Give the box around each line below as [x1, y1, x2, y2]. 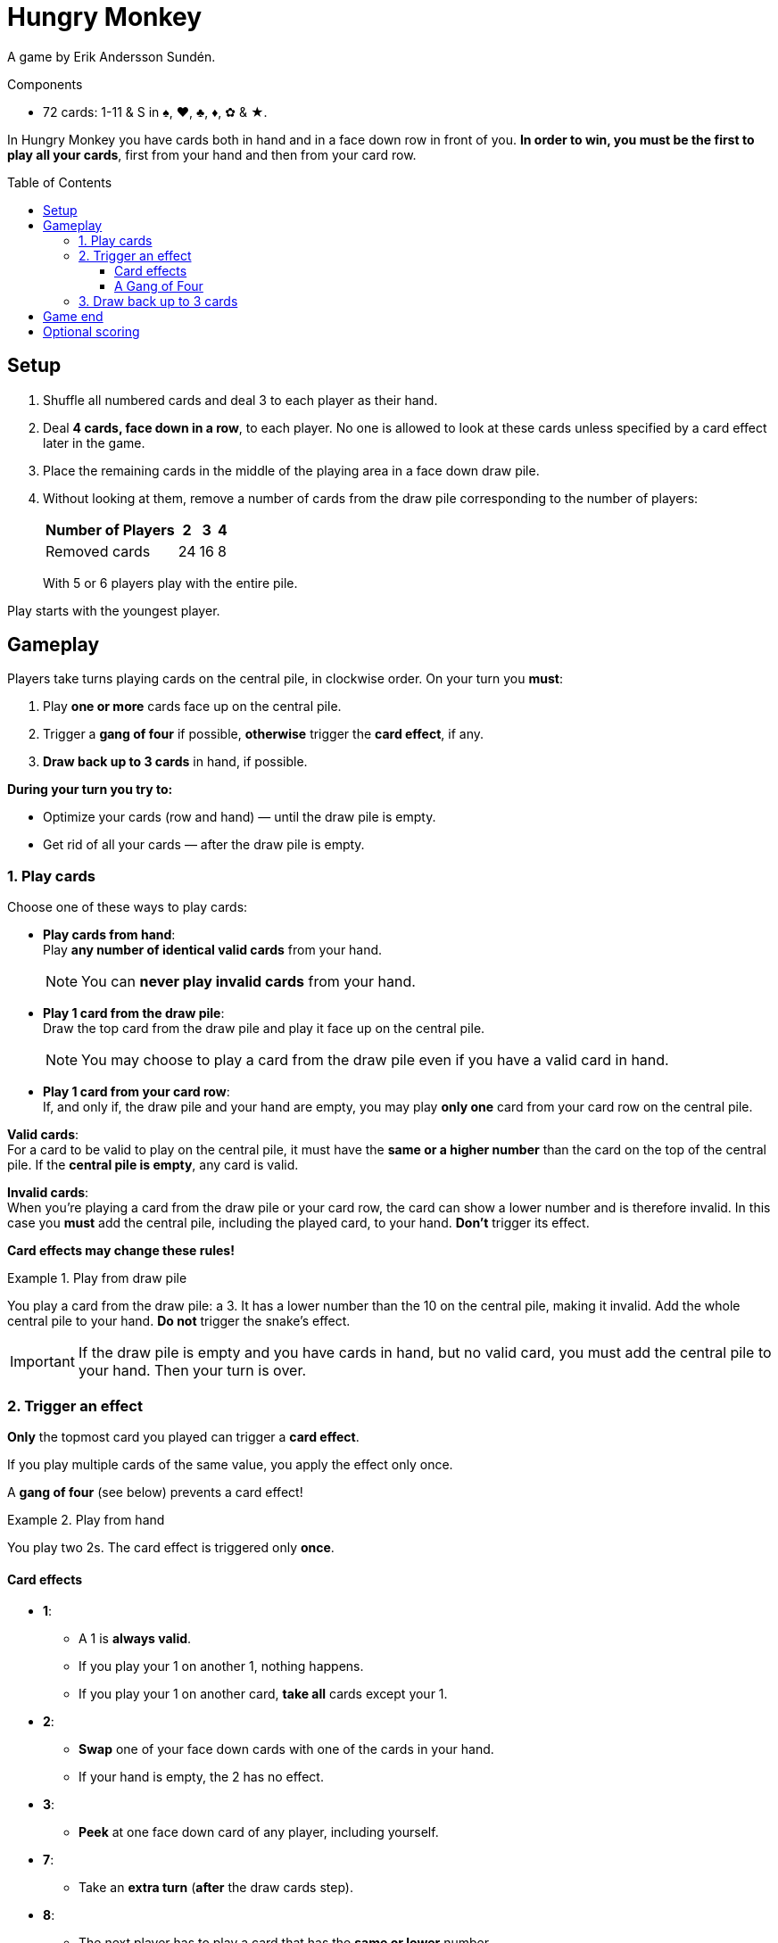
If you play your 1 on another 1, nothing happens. [79, 1658, 364, 1674]
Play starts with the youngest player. [7, 602, 220, 618]
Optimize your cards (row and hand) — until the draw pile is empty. [43, 809, 436, 825]
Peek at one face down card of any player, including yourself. [79, 1824, 439, 1840]
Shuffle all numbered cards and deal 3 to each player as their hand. [43, 392, 438, 408]
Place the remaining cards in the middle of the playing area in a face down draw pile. [43, 462, 540, 478]
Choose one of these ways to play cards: [7, 899, 248, 915]
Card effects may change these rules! [7, 1243, 235, 1259]
